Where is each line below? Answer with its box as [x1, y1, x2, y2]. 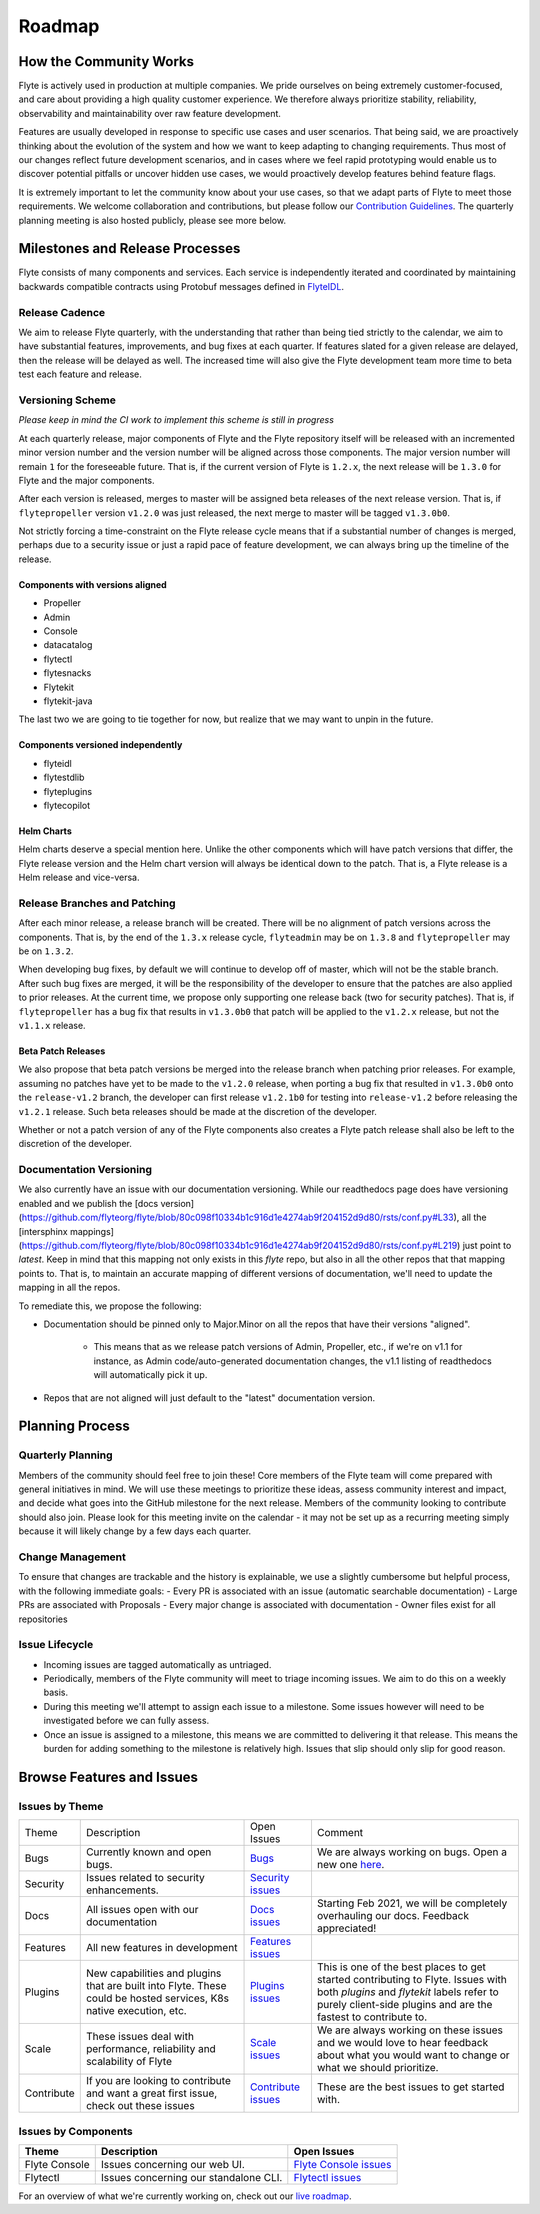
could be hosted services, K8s [85, 1991, 230, 2005]
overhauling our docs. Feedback [316, 1909, 470, 1923]
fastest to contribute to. [316, 2010, 428, 2024]
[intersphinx [18, 1225, 69, 1237]
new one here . [316, 1858, 385, 1872]
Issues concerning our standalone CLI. [100, 2170, 283, 2184]
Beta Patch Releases [18, 1045, 106, 1057]
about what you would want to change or [316, 2048, 510, 2062]
